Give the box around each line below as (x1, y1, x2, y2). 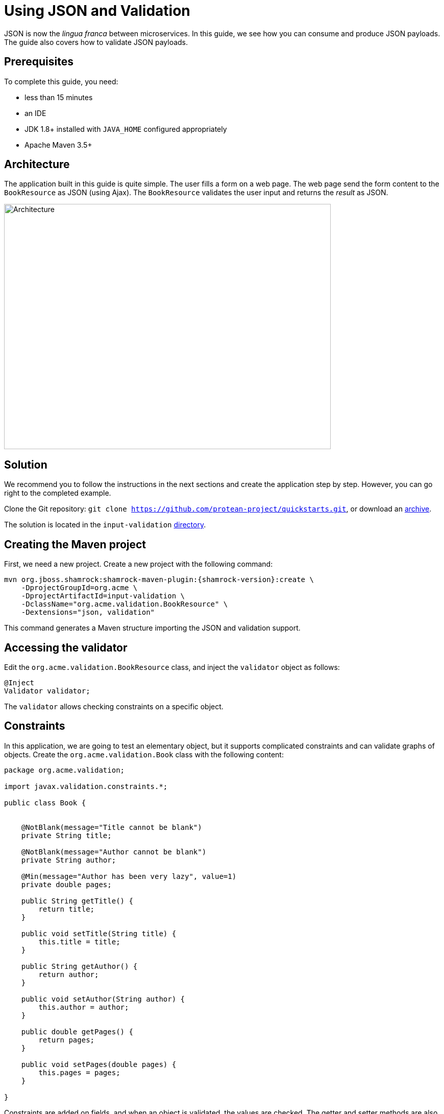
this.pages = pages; (38, 1068, 120, 1077)
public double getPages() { (21, 1027, 133, 1036)
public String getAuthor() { (21, 962, 138, 970)
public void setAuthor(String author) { (21, 994, 185, 1003)
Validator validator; (4, 686, 90, 695)
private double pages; (21, 880, 112, 889)
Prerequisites (4, 55, 73, 68)
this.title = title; (38, 937, 120, 946)
